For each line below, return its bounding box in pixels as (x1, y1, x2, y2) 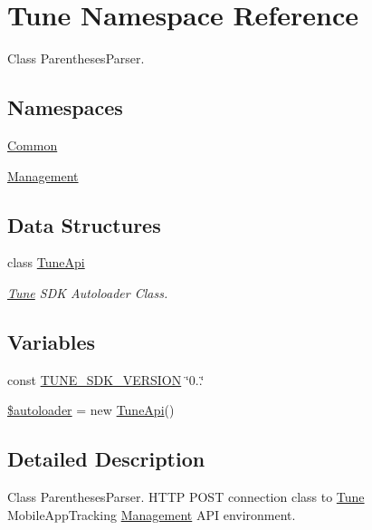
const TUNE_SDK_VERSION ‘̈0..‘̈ (7, 370, 205, 389)
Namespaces (7, 93, 123, 121)
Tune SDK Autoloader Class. (7, 283, 168, 302)
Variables (7, 327, 96, 355)
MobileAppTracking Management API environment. (7, 505, 296, 524)
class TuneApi (7, 253, 85, 272)
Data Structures (7, 210, 161, 238)
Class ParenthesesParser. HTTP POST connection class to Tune (7, 487, 365, 506)
